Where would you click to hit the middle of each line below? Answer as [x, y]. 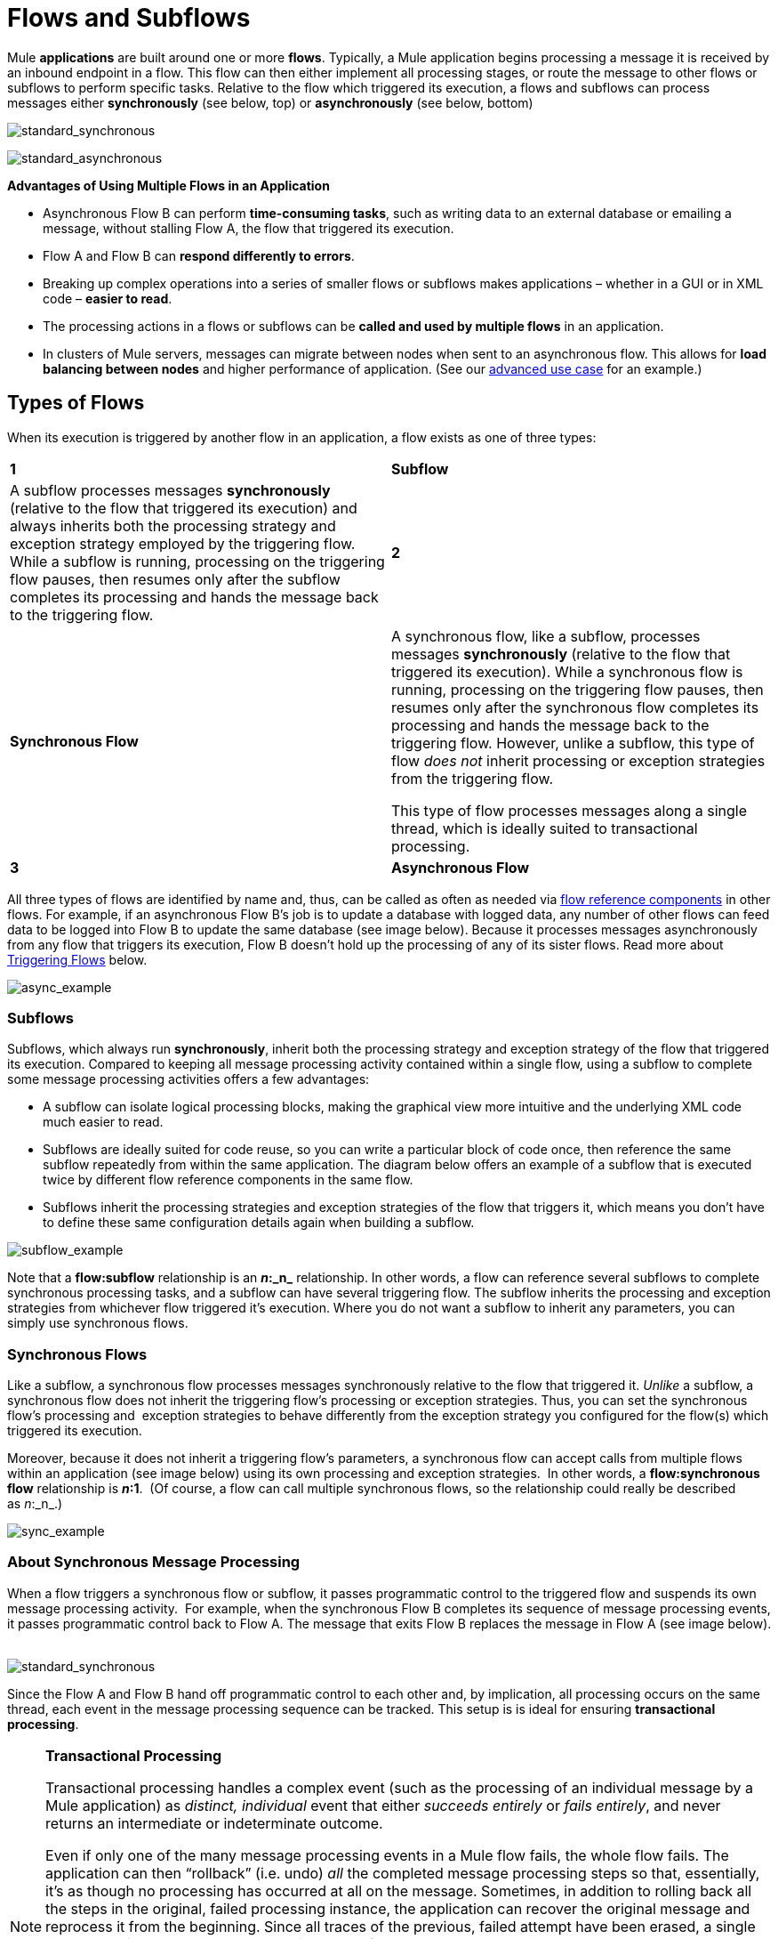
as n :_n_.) [35, 1504]
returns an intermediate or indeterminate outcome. [214, 1823]
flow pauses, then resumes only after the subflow [175, 579]
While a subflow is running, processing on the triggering [197, 561]
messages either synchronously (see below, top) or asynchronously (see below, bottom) [270, 102]
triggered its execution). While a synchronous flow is [567, 671]
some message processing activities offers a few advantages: [188, 1079]
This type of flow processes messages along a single [569, 810]
